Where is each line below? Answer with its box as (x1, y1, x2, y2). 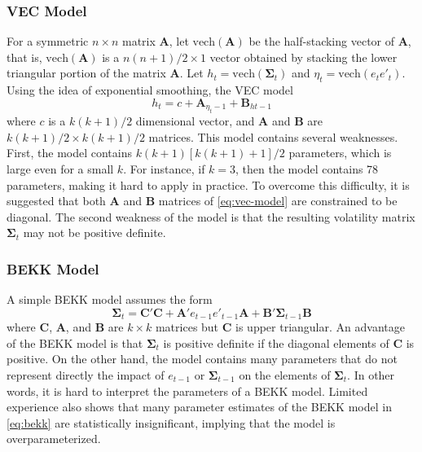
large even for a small (7, 160, 114, 177)
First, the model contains (7, 144, 132, 161)
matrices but (155, 318, 219, 336)
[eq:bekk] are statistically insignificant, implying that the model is (7, 414, 336, 431)
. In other (347, 366, 395, 383)
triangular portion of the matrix (7, 64, 166, 81)
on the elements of (239, 366, 331, 383)
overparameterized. (7, 430, 101, 447)
